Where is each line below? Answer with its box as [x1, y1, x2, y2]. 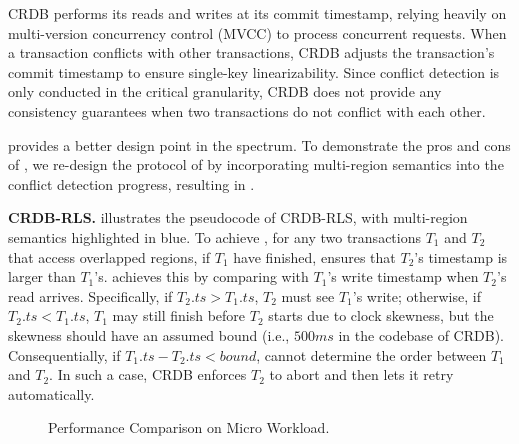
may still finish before [112, 305, 246, 326]
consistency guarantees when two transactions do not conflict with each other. [8, 100, 486, 121]
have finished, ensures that [233, 246, 396, 267]
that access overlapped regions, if [8, 246, 211, 267]
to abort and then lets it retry [269, 364, 454, 385]
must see [281, 285, 335, 306]
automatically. [8, 383, 95, 404]
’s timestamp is [414, 246, 508, 267]
